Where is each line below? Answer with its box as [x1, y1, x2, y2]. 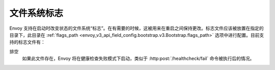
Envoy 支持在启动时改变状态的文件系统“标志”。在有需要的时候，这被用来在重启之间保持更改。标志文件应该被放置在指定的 [9, 25, 264, 31]
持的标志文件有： [9, 39, 45, 45]
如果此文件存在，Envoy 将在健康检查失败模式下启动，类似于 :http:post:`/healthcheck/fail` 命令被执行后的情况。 [22, 55, 255, 61]
